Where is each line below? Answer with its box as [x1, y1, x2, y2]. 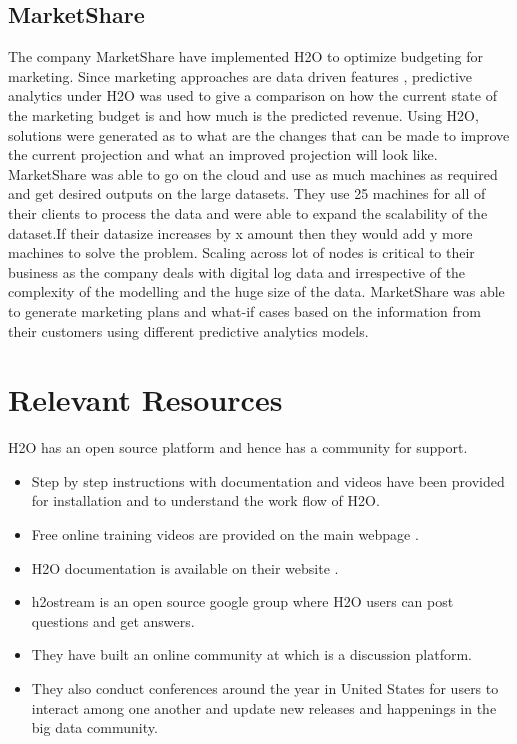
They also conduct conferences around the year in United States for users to [31, 677, 499, 698]
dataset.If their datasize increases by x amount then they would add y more [8, 222, 473, 243]
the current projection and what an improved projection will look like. [8, 144, 438, 165]
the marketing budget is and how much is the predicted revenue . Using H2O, [8, 104, 479, 125]
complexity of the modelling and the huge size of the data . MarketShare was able [8, 281, 505, 302]
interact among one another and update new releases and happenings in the [31, 697, 497, 718]
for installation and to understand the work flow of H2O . [31, 490, 380, 511]
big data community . [31, 717, 158, 738]
